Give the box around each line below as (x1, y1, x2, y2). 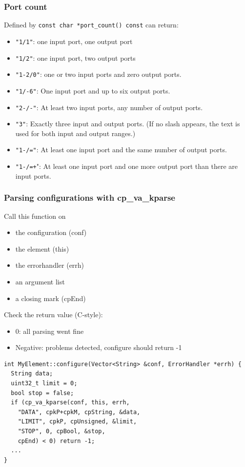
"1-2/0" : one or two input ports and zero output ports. (15, 69, 182, 79)
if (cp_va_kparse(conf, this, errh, (11, 399, 130, 406)
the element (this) (15, 243, 69, 254)
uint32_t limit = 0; (11, 380, 78, 387)
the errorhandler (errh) (15, 260, 84, 270)
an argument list (15, 276, 65, 286)
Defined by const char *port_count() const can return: (4, 20, 179, 30)
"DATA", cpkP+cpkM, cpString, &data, (18, 408, 141, 416)
